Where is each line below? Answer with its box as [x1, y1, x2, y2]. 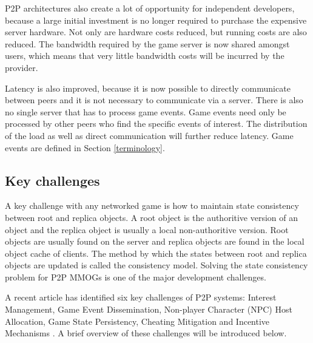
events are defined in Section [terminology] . [5, 141, 165, 154]
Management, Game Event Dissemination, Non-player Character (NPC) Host [5, 303, 292, 316]
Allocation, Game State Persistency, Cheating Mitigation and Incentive [5, 314, 270, 327]
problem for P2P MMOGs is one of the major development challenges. [5, 270, 266, 283]
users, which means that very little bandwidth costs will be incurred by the [5, 49, 284, 62]
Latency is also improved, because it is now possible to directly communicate [5, 81, 291, 94]
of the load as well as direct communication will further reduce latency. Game [5, 129, 294, 141]
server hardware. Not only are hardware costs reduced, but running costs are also [5, 25, 307, 38]
